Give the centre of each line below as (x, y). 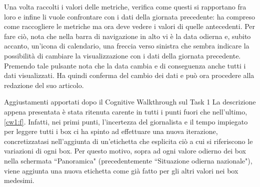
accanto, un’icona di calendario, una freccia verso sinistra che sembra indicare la (127, 46)
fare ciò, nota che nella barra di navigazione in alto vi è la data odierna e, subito (127, 36)
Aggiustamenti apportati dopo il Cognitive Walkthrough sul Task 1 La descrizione (130, 102)
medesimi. (19, 180)
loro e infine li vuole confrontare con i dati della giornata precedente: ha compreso (129, 16)
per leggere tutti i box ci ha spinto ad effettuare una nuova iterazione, (111, 131)
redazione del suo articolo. (44, 85)
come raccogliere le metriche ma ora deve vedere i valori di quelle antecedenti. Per (130, 26)
